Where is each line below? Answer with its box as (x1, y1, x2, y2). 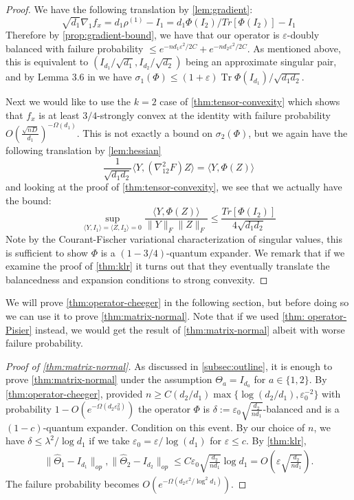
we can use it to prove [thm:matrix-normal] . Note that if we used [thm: (5, 309, 305, 323)
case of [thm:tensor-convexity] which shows (159, 94, 340, 109)
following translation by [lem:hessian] (5, 142, 162, 157)
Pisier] (5, 322, 32, 336)
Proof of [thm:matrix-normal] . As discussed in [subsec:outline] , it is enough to (5, 358, 333, 373)
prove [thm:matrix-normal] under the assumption (5, 372, 212, 387)
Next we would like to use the (5, 94, 131, 109)
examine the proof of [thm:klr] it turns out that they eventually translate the (5, 259, 330, 273)
